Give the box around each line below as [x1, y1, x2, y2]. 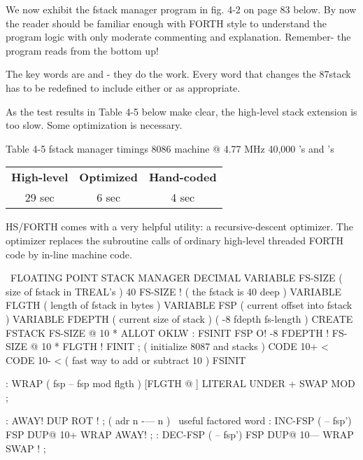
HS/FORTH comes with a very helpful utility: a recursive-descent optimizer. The [6, 219, 353, 234]
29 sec [24, 189, 55, 206]
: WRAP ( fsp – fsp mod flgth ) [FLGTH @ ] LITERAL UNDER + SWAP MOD [6, 376, 355, 391]
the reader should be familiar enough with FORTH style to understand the [6, 15, 327, 30]
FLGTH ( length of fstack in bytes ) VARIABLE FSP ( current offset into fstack [6, 298, 353, 312]
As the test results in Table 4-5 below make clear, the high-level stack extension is [6, 104, 357, 118]
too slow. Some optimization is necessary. [6, 118, 183, 132]
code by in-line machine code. [6, 246, 132, 261]
